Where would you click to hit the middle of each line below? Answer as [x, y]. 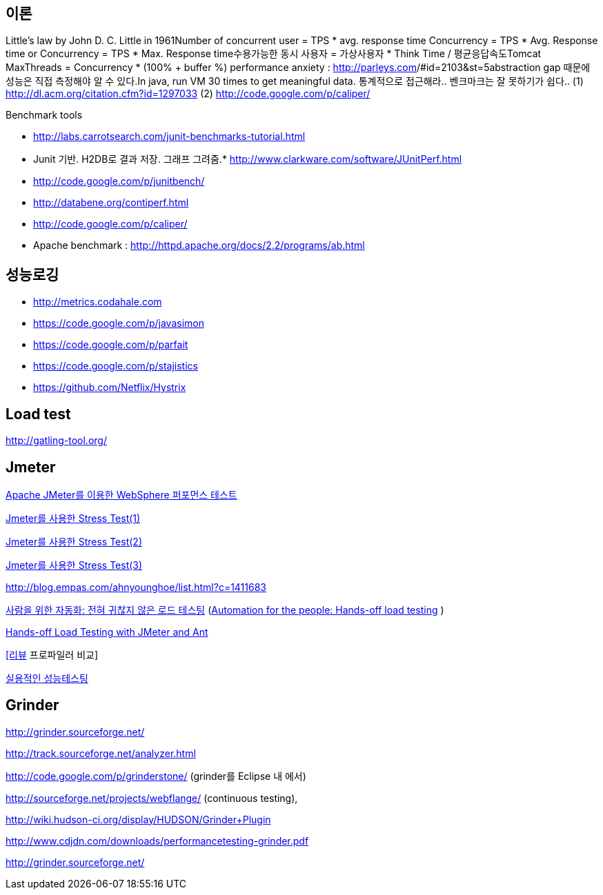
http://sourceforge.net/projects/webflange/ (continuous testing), [152, 798]
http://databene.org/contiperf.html [111, 203]
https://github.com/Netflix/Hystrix [110, 388]
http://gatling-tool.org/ [56, 441]
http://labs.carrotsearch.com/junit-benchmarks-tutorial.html [169, 137]
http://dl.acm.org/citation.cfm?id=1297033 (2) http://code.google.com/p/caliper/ [188, 94]
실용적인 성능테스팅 [47, 678]
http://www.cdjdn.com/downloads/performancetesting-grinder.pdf [157, 841]
